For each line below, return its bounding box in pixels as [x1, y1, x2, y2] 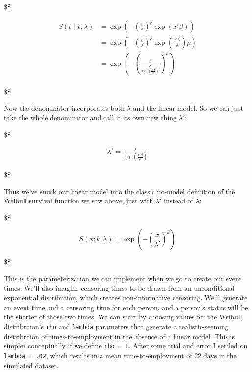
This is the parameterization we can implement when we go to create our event [4, 273, 242, 283]
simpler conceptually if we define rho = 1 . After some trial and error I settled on [4, 341, 248, 351]
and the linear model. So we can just [133, 103, 243, 113]
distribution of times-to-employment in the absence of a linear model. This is [4, 331, 235, 341]
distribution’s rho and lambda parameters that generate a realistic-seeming [4, 321, 228, 331]
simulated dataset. [4, 360, 59, 370]
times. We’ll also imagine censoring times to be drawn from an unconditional [4, 283, 235, 293]
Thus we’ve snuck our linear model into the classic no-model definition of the [4, 186, 235, 196]
